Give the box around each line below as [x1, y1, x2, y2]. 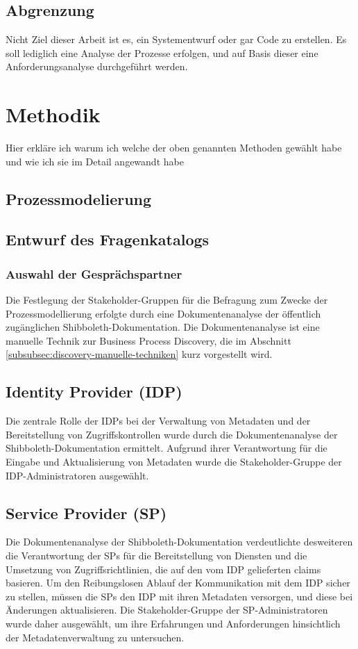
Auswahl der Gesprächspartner [6, 265, 182, 282]
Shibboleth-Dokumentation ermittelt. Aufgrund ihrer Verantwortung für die [6, 441, 327, 455]
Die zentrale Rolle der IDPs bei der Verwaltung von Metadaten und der [6, 413, 311, 428]
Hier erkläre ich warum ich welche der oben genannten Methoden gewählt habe [6, 140, 342, 155]
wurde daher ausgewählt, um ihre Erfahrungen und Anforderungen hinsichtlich [6, 616, 341, 630]
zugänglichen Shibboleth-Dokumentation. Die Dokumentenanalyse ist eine [6, 320, 320, 334]
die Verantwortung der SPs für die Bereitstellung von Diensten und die [6, 548, 307, 563]
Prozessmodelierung [6, 188, 152, 209]
